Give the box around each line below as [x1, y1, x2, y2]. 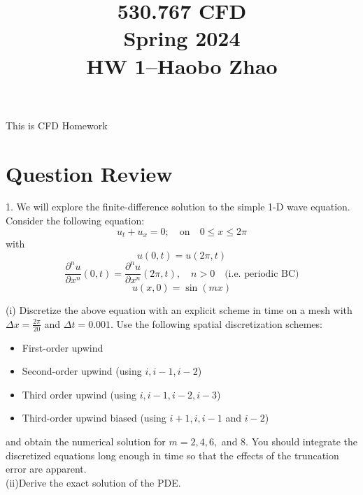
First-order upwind [22, 340, 104, 354]
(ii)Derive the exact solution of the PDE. [6, 475, 181, 489]
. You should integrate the [245, 434, 358, 449]
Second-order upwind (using [22, 364, 142, 378]
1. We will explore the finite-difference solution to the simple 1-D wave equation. [6, 199, 350, 214]
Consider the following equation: [6, 213, 145, 228]
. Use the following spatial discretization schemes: [111, 316, 322, 331]
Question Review [6, 159, 173, 187]
